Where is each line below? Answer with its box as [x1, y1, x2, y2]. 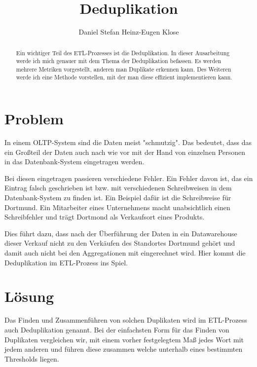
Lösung [4, 286, 54, 306]
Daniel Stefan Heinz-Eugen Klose [78, 27, 179, 37]
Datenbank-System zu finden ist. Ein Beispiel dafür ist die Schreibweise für [4, 192, 231, 203]
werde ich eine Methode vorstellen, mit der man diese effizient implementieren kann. [16, 73, 232, 81]
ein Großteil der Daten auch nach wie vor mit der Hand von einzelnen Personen [4, 147, 246, 157]
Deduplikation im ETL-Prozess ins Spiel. [4, 257, 128, 267]
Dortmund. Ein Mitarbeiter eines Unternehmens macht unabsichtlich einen [4, 202, 230, 212]
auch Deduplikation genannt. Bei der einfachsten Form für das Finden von [4, 324, 229, 334]
